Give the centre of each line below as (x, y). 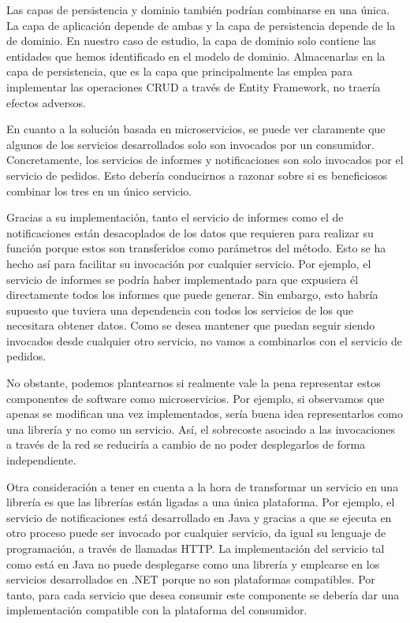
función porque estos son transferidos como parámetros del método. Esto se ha (196, 248)
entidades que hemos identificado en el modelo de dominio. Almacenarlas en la (196, 56)
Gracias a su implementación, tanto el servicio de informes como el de (175, 217)
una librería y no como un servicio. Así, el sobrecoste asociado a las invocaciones (201, 429)
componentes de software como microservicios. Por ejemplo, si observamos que (196, 398)
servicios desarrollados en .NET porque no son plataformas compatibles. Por (191, 579)
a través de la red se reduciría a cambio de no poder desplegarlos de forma (186, 444)
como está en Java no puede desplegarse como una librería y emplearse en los (193, 563)
